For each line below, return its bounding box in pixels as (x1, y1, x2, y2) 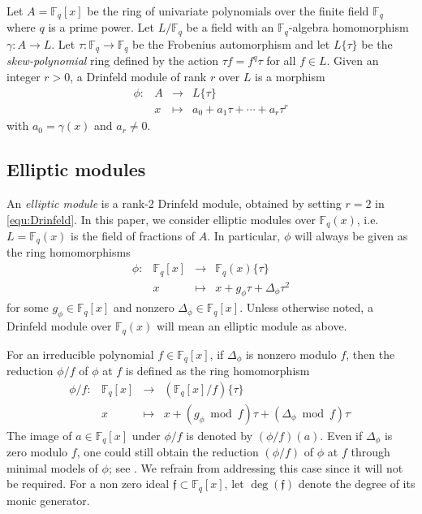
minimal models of (6, 459, 98, 476)
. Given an (326, 52, 379, 69)
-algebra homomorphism (288, 19, 409, 36)
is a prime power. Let (48, 19, 155, 36)
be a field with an (186, 19, 274, 36)
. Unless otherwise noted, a (239, 299, 373, 316)
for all (266, 52, 296, 69)
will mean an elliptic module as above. (156, 317, 347, 335)
